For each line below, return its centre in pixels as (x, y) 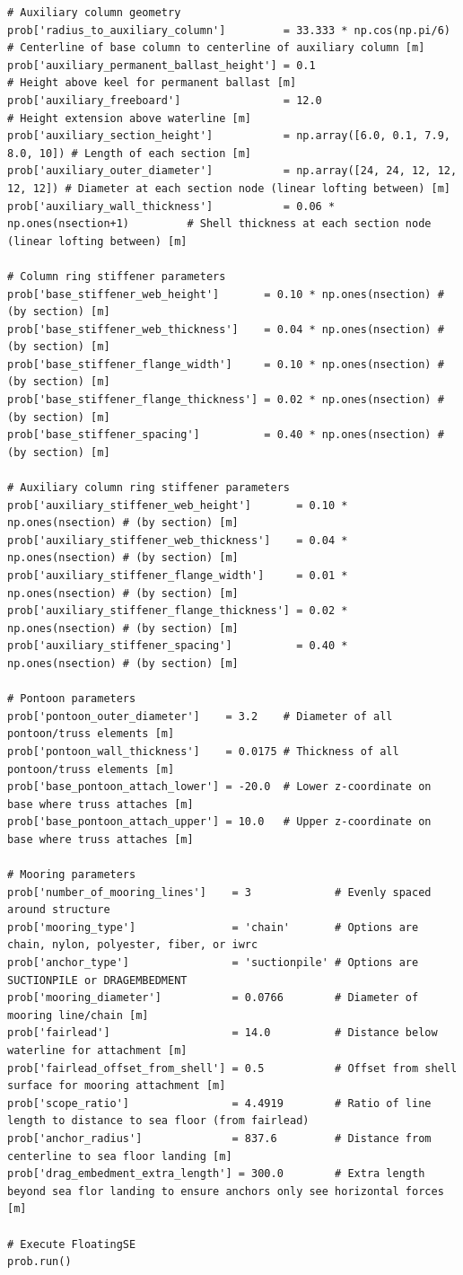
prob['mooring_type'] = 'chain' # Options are (213, 927)
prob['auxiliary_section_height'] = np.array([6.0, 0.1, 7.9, (229, 136)
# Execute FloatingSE (72, 1244)
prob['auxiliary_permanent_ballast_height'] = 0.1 (162, 65)
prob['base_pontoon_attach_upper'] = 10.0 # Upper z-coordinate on (219, 822)
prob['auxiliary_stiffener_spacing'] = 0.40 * (178, 646)
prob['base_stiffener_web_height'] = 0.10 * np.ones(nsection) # (226, 294)
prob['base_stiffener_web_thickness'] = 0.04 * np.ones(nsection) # (226, 329)
